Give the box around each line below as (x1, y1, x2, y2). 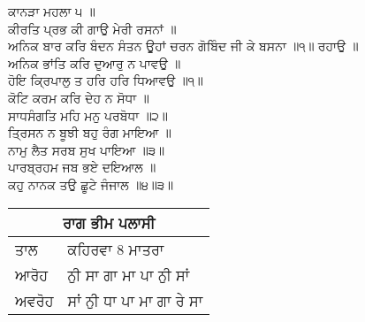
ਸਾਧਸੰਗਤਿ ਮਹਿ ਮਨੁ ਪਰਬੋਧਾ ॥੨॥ (8, 105, 168, 124)
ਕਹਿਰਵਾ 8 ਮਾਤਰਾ (67, 238, 164, 259)
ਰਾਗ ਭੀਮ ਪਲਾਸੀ (63, 211, 156, 233)
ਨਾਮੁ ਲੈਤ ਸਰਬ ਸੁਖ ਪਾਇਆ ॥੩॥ (8, 140, 164, 158)
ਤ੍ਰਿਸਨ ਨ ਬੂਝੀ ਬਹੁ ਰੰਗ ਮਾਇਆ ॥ (8, 123, 171, 142)
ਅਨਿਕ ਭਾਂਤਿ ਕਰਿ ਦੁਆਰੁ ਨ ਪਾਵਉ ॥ (8, 53, 180, 72)
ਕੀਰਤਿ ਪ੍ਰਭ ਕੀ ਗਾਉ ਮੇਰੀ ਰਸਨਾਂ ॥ (8, 19, 177, 37)
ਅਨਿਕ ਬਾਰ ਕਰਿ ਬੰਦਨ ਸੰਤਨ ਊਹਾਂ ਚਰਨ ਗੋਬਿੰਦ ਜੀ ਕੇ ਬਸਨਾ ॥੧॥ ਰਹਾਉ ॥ (8, 36, 359, 55)
